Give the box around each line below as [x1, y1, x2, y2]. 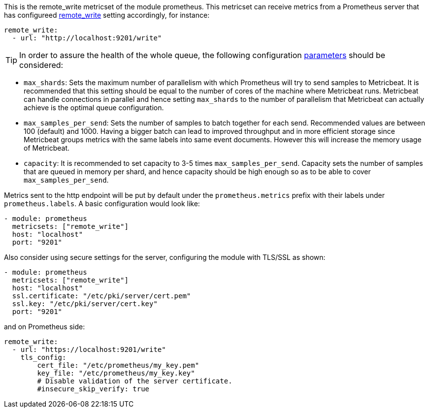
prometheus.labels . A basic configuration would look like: [4, 199, 200, 208]
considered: [19, 60, 64, 70]
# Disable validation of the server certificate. [37, 377, 232, 385]
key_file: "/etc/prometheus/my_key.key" [37, 369, 195, 377]
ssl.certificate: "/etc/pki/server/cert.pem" [12, 292, 191, 300]
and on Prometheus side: [4, 322, 85, 331]
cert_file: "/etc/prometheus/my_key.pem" [37, 361, 199, 369]
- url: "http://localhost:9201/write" [12, 34, 162, 42]
